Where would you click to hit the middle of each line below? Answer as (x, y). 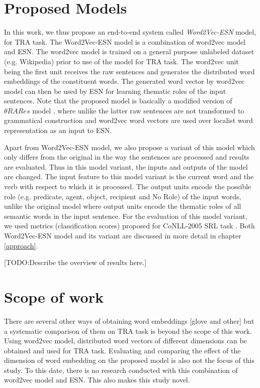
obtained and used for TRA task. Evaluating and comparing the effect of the (122, 350)
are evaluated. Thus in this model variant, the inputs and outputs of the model (126, 166)
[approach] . (21, 245)
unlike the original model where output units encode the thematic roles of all (123, 206)
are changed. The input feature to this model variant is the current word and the (129, 176)
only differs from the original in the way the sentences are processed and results (127, 157)
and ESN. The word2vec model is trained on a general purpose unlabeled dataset (129, 51)
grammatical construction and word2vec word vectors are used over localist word (128, 120)
